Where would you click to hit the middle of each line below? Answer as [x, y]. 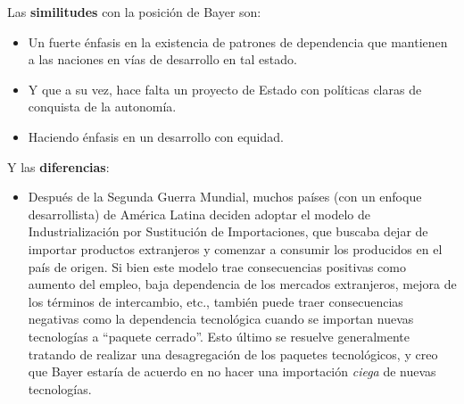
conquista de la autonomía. [102, 107]
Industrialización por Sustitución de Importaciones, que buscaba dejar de [228, 231]
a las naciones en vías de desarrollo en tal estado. [162, 59]
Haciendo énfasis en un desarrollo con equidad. [156, 136]
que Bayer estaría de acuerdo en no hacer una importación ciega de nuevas [232, 371]
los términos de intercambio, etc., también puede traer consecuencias [215, 301]
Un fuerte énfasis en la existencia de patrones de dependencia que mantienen [238, 41]
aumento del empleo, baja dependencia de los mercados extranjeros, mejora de [242, 284]
